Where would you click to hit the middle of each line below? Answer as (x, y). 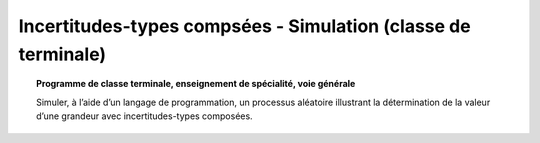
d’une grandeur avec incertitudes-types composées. (145, 116)
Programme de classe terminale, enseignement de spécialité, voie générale (196, 84)
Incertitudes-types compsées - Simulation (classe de (244, 26)
